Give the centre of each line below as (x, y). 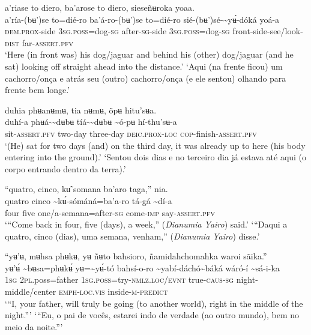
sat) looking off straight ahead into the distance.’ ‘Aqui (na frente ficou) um (144, 66)
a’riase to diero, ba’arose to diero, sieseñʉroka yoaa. (100, 7)
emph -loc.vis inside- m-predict (113, 291)
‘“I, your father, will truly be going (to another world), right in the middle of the (154, 303)
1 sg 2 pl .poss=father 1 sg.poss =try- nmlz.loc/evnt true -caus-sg (119, 279)
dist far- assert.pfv (39, 42)
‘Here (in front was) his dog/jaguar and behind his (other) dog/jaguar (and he (149, 54)
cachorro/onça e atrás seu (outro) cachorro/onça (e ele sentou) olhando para (146, 78)
